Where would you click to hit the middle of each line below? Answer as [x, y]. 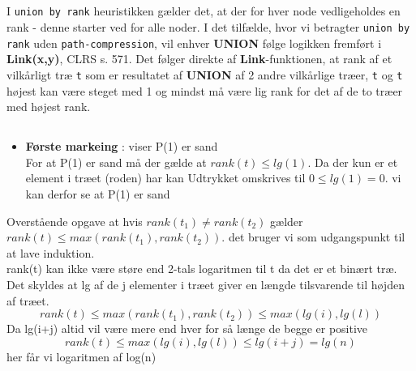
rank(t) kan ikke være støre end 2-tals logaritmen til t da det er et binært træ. [202, 269]
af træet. [28, 300]
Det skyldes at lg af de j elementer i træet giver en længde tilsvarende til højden [206, 284]
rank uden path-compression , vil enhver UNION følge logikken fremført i [194, 43]
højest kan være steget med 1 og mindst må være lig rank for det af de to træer [205, 90]
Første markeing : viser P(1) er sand [122, 146]
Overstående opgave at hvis [75, 221]
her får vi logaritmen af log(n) [81, 356]
